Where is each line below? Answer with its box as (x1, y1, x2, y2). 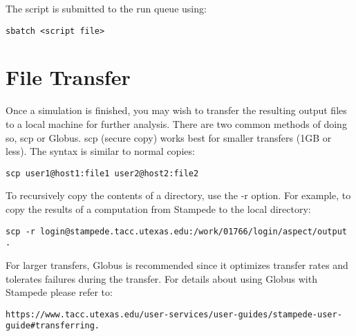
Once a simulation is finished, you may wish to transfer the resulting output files (6, 103, 347, 118)
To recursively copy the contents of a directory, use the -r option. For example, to (6, 188, 351, 203)
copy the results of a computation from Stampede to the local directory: (6, 202, 311, 216)
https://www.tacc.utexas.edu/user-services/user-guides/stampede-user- (6, 309, 342, 319)
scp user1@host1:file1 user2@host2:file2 (6, 168, 199, 178)
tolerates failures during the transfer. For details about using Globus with (6, 271, 317, 286)
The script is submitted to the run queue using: (6, 1, 207, 15)
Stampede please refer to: (6, 285, 113, 299)
